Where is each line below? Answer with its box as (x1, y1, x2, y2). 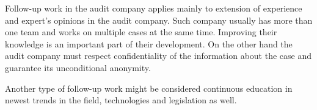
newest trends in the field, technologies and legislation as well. (5, 94, 237, 106)
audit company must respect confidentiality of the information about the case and (5, 49, 312, 62)
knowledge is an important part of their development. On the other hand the (5, 37, 293, 50)
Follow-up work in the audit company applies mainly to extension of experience (5, 2, 302, 14)
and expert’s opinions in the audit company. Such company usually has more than (5, 13, 313, 26)
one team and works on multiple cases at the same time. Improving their (5, 26, 277, 38)
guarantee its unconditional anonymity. (5, 61, 151, 74)
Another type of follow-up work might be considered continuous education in (5, 81, 293, 94)
